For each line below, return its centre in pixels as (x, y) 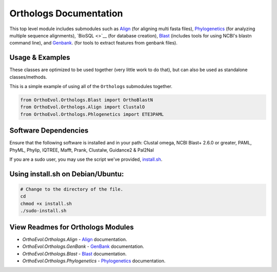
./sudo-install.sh (43, 211)
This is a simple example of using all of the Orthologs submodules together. (91, 87)
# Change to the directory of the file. (72, 189)
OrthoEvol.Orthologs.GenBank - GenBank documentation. (83, 246)
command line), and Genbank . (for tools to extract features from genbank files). (94, 43)
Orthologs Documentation (66, 13)
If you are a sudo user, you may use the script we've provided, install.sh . (86, 159)
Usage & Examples (40, 58)
